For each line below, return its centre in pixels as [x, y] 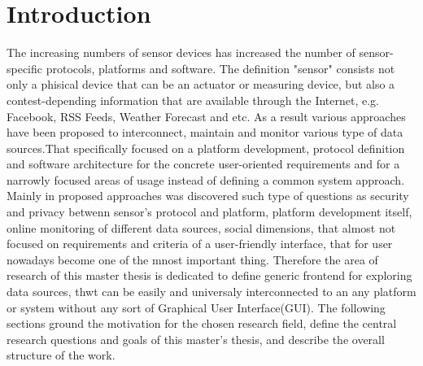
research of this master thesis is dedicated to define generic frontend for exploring [209, 275]
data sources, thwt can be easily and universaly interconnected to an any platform [211, 292]
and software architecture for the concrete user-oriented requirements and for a [203, 164]
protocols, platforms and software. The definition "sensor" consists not [220, 68]
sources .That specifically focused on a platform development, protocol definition [206, 148]
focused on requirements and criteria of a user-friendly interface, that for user [200, 244]
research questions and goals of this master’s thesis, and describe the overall [196, 339]
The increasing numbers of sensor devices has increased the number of [181, 52]
